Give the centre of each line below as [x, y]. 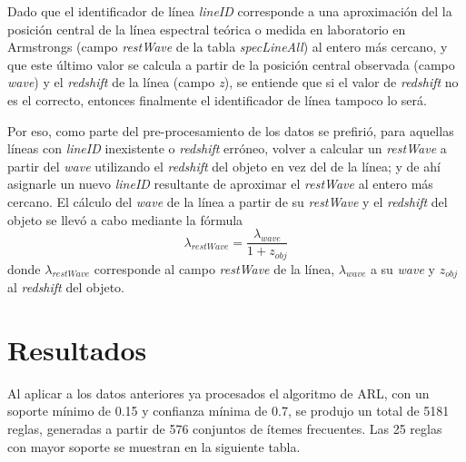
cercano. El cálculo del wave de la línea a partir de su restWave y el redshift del [228, 201]
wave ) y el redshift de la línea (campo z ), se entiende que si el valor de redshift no [233, 82]
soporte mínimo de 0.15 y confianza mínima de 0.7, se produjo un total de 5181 [228, 411]
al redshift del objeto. [66, 287]
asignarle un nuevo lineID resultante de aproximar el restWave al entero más [220, 184]
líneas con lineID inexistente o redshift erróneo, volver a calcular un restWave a [227, 148]
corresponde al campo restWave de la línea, [214, 268]
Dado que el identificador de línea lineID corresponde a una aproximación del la [230, 11]
